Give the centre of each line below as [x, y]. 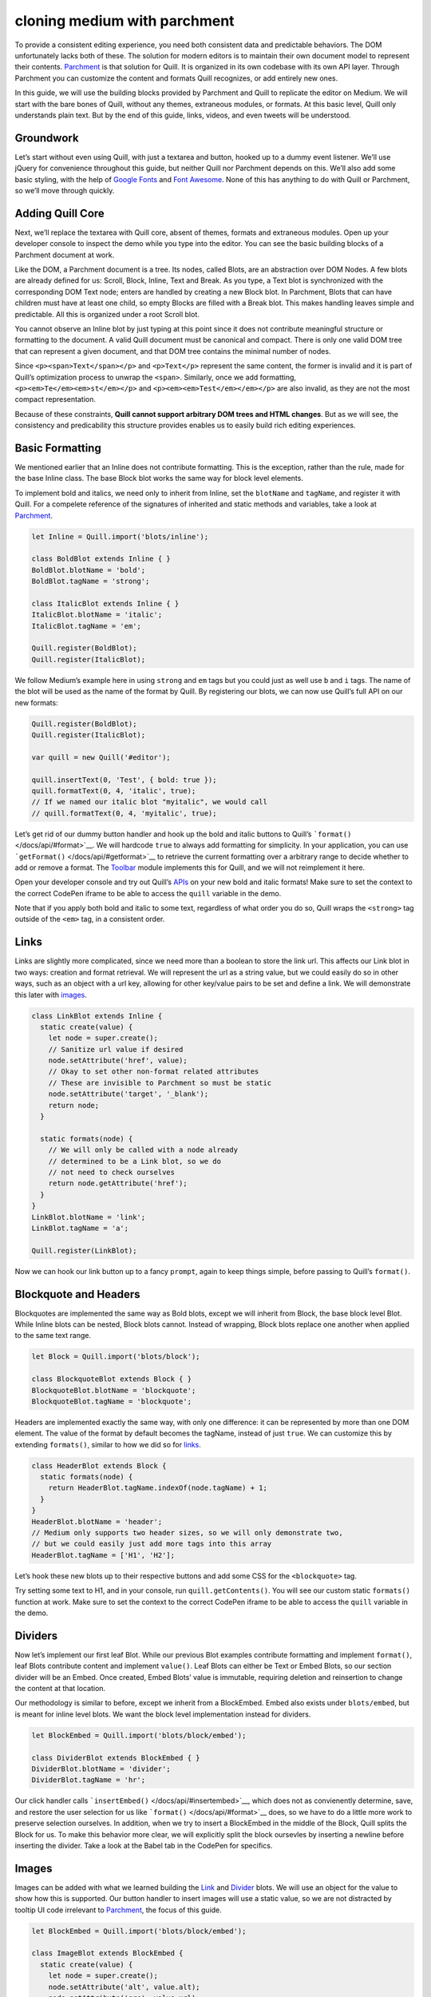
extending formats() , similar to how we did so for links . [108, 1444]
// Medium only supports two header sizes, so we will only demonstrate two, [187, 1533]
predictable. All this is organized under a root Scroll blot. [107, 314]
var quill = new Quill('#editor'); [101, 757]
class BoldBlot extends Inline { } [101, 559]
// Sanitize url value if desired [116, 1049]
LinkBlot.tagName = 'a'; [80, 1228]
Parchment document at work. [65, 255]
